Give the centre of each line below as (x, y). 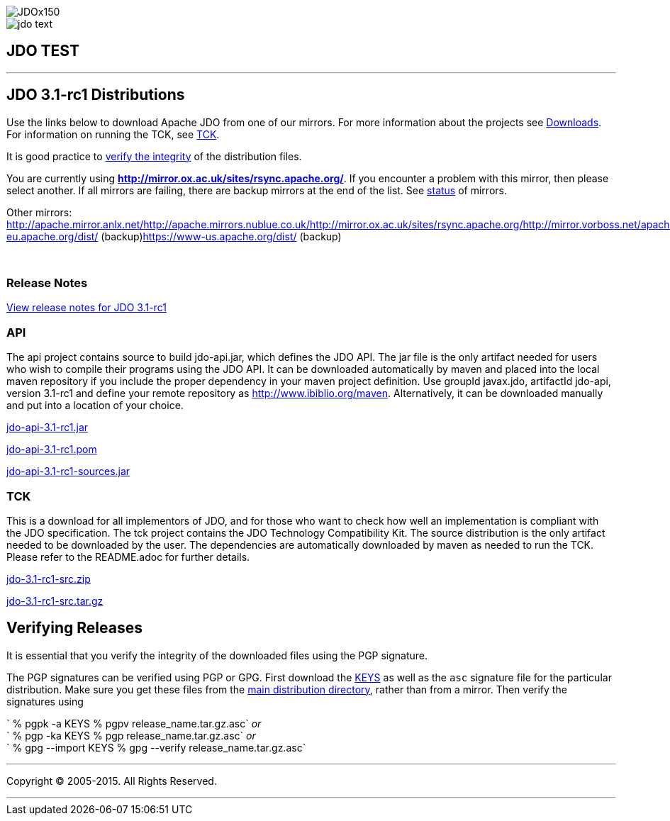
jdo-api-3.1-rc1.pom (52, 449)
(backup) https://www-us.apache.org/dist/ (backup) (221, 236)
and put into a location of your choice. (95, 406)
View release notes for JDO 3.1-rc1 (86, 308)
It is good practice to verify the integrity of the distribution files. (154, 156)
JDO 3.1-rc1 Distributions (96, 95)
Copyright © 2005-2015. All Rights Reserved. (112, 781)
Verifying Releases (74, 628)
